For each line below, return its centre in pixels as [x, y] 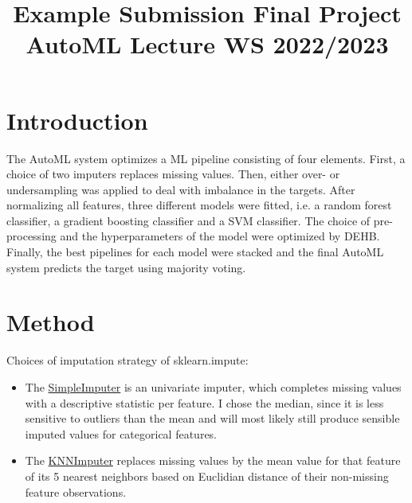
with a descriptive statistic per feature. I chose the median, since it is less [204, 402]
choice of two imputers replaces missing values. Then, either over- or [173, 174]
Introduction [77, 120]
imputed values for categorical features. [121, 433]
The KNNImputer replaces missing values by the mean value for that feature [213, 460]
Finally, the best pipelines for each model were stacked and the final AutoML [195, 252]
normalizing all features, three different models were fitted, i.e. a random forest [199, 205]
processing [31, 236]
